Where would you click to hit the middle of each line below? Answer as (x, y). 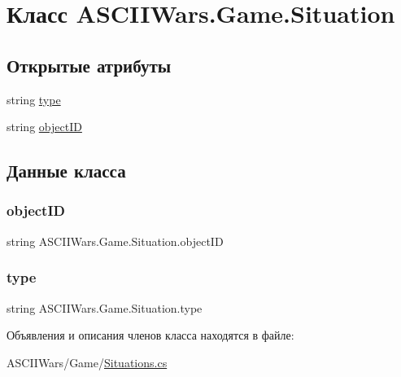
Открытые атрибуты (89, 65)
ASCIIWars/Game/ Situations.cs (87, 362)
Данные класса (66, 171)
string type (34, 99)
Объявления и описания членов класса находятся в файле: (150, 335)
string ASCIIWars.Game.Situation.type (105, 307)
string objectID (44, 127)
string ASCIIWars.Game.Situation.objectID (115, 241)
